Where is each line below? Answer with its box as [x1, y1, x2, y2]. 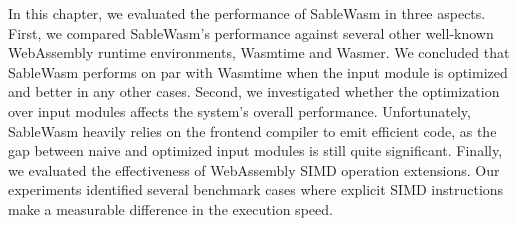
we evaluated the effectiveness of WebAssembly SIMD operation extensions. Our [8, 159, 500, 180]
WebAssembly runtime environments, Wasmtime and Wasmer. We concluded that [8, 42, 510, 63]
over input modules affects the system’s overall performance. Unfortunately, [8, 100, 471, 121]
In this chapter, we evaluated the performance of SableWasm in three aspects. [8, 3, 486, 23]
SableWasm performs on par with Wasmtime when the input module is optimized [8, 61, 508, 82]
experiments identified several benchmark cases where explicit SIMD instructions [8, 179, 504, 200]
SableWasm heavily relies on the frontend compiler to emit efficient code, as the [8, 120, 497, 141]
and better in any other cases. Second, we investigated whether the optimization [8, 81, 500, 102]
